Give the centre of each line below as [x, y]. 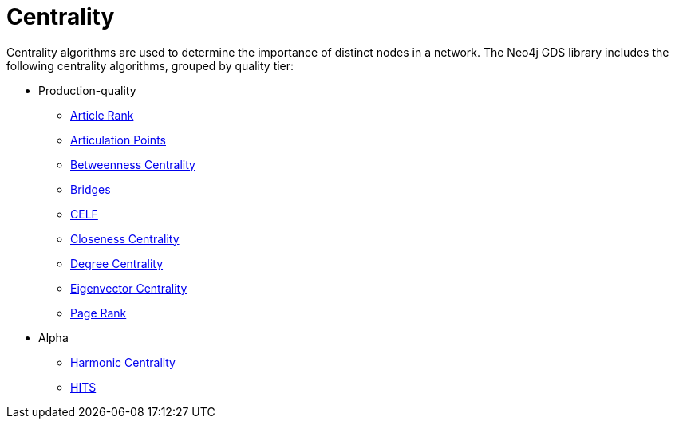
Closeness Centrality [125, 238]
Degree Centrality [117, 263]
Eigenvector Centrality [129, 288]
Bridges [91, 189]
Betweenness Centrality [133, 164]
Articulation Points [118, 140]
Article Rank [102, 115]
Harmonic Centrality [123, 362]
